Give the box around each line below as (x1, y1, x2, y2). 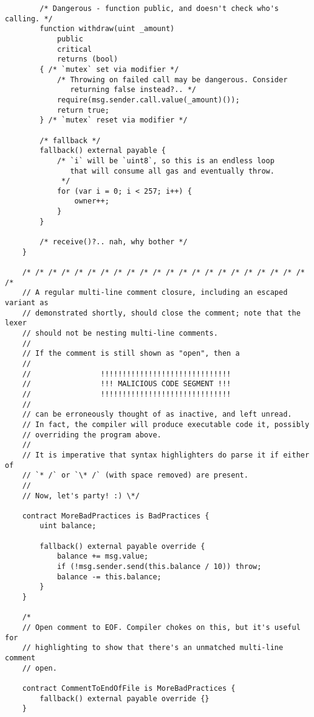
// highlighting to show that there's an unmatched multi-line (22, 643, 284, 652)
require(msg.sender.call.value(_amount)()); (56, 95, 240, 104)
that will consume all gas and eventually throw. (70, 166, 275, 175)
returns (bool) (56, 55, 118, 64)
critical (56, 44, 92, 54)
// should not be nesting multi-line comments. (22, 329, 218, 337)
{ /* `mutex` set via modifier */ (39, 65, 179, 74)
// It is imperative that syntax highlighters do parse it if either (22, 450, 310, 459)
